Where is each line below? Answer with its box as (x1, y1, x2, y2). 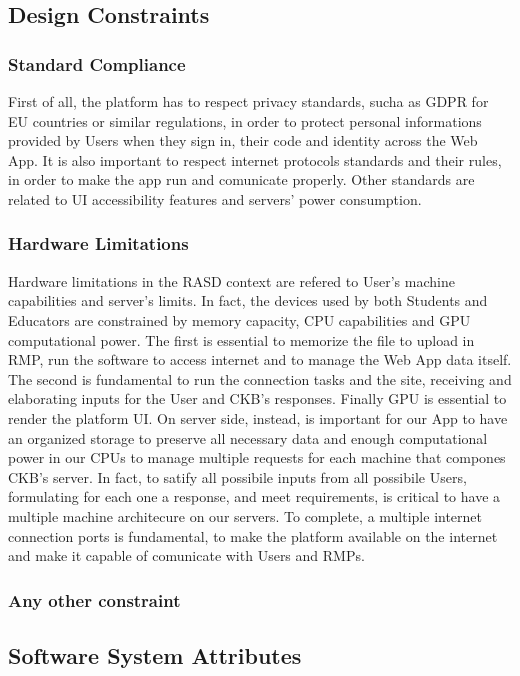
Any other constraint (8, 587, 181, 612)
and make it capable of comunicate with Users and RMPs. (8, 545, 365, 566)
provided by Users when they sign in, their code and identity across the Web (8, 130, 478, 151)
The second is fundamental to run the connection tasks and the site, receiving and (8, 368, 512, 389)
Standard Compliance (8, 51, 186, 76)
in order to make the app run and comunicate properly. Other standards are (8, 169, 475, 190)
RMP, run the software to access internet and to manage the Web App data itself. (8, 349, 512, 370)
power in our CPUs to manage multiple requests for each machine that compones (8, 447, 506, 468)
